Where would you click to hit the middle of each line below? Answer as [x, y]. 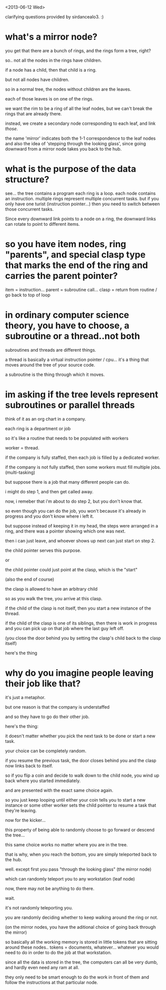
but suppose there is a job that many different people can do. [68, 482]
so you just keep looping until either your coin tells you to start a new [75, 800]
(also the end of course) [30, 579]
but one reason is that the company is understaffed [57, 707]
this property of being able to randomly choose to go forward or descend [80, 829]
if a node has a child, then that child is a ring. [51, 70]
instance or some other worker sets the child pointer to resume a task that [81, 805]
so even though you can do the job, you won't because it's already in [76, 511]
